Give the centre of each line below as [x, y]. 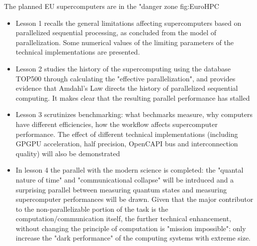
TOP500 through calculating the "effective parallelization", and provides [126, 78]
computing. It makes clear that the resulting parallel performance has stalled [133, 97]
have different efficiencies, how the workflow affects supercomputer [117, 124]
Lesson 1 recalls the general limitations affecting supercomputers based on [128, 23]
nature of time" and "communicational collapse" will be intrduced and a [125, 179]
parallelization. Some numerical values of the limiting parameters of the [125, 42]
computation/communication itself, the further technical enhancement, [123, 218]
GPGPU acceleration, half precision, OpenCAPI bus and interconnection [127, 144]
